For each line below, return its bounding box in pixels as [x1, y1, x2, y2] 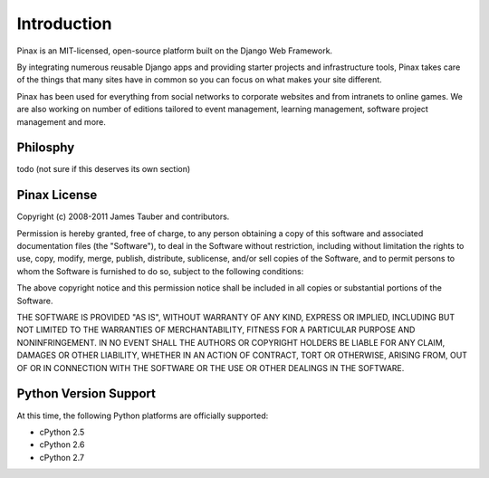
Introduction [16, 14, 112, 33]
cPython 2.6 [39, 439, 85, 450]
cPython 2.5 [39, 426, 85, 437]
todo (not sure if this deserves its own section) [16, 164, 191, 175]
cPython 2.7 [39, 452, 85, 463]
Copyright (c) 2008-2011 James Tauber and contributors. [16, 211, 230, 222]
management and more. [16, 116, 106, 127]
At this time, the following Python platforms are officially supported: [16, 410, 269, 421]
